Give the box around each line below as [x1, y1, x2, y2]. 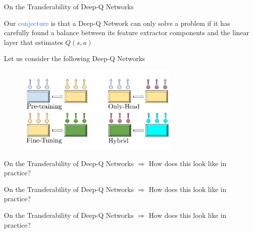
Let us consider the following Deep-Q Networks [4, 53, 145, 64]
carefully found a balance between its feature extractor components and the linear [4, 27, 250, 38]
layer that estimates [4, 37, 63, 47]
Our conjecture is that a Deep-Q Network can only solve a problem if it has [4, 18, 231, 28]
